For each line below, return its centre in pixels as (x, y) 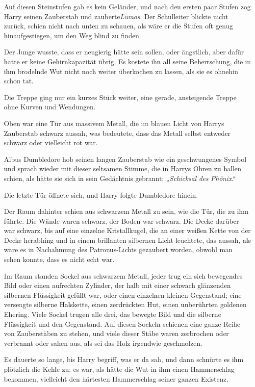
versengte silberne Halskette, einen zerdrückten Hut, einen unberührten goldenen (125, 304)
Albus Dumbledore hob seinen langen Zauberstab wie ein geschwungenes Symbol (125, 159)
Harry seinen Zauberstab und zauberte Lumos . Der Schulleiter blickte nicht (116, 16)
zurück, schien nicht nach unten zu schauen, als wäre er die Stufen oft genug (118, 26)
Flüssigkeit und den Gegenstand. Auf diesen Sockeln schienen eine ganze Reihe (122, 323)
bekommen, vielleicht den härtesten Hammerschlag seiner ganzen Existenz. (116, 378)
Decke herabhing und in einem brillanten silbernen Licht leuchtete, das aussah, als (127, 240)
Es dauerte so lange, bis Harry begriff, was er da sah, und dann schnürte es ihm (124, 359)
